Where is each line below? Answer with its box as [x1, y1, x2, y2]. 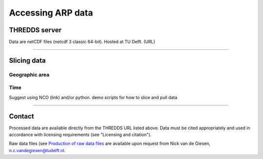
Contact [9, 112, 34, 120]
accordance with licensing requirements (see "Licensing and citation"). [9, 132, 152, 138]
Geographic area [9, 71, 50, 78]
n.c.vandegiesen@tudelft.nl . [9, 147, 66, 153]
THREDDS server [9, 26, 62, 34]
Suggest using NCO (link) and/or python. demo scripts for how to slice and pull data [9, 94, 178, 100]
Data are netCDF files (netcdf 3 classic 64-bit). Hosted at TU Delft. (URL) [9, 39, 155, 45]
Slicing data [9, 56, 46, 64]
